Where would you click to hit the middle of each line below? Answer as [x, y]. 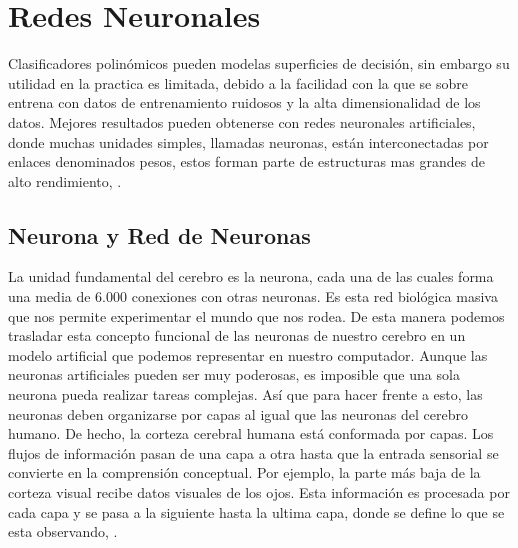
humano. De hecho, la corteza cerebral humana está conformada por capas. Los [251, 433]
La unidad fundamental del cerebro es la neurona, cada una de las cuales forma [251, 276]
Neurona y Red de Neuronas [159, 234]
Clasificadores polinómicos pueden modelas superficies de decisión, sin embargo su [259, 63]
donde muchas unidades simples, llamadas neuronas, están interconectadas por [248, 141]
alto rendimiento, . [65, 180]
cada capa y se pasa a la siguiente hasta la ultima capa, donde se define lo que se [256, 511]
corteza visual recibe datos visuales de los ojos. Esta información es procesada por [259, 492]
